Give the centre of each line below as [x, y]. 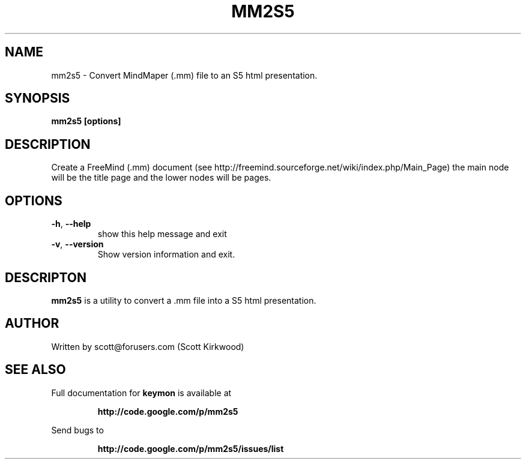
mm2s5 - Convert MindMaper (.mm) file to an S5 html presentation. [184, 75]
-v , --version [77, 244]
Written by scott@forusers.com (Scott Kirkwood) [148, 346]
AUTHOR [32, 324]
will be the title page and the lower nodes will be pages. [161, 178]
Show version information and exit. [166, 255]
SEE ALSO [35, 370]
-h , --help [71, 224]
